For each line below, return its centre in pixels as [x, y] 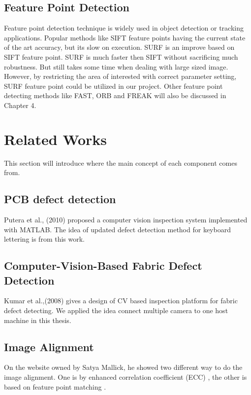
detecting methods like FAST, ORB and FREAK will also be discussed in [115, 95]
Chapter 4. [20, 105]
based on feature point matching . [55, 386]
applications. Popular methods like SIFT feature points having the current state [125, 37]
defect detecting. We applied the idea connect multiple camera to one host [116, 310]
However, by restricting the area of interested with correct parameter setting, [120, 76]
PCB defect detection [60, 199]
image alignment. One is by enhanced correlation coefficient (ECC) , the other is [125, 377]
